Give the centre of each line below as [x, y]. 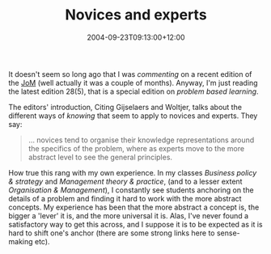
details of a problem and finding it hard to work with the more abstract [125, 198]
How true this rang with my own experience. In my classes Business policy [133, 172]
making [21, 241]
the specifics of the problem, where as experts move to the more [136, 148]
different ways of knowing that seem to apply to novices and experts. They [133, 116]
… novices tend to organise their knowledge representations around [141, 140]
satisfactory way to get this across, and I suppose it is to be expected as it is [135, 224]
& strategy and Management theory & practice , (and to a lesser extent [125, 181]
